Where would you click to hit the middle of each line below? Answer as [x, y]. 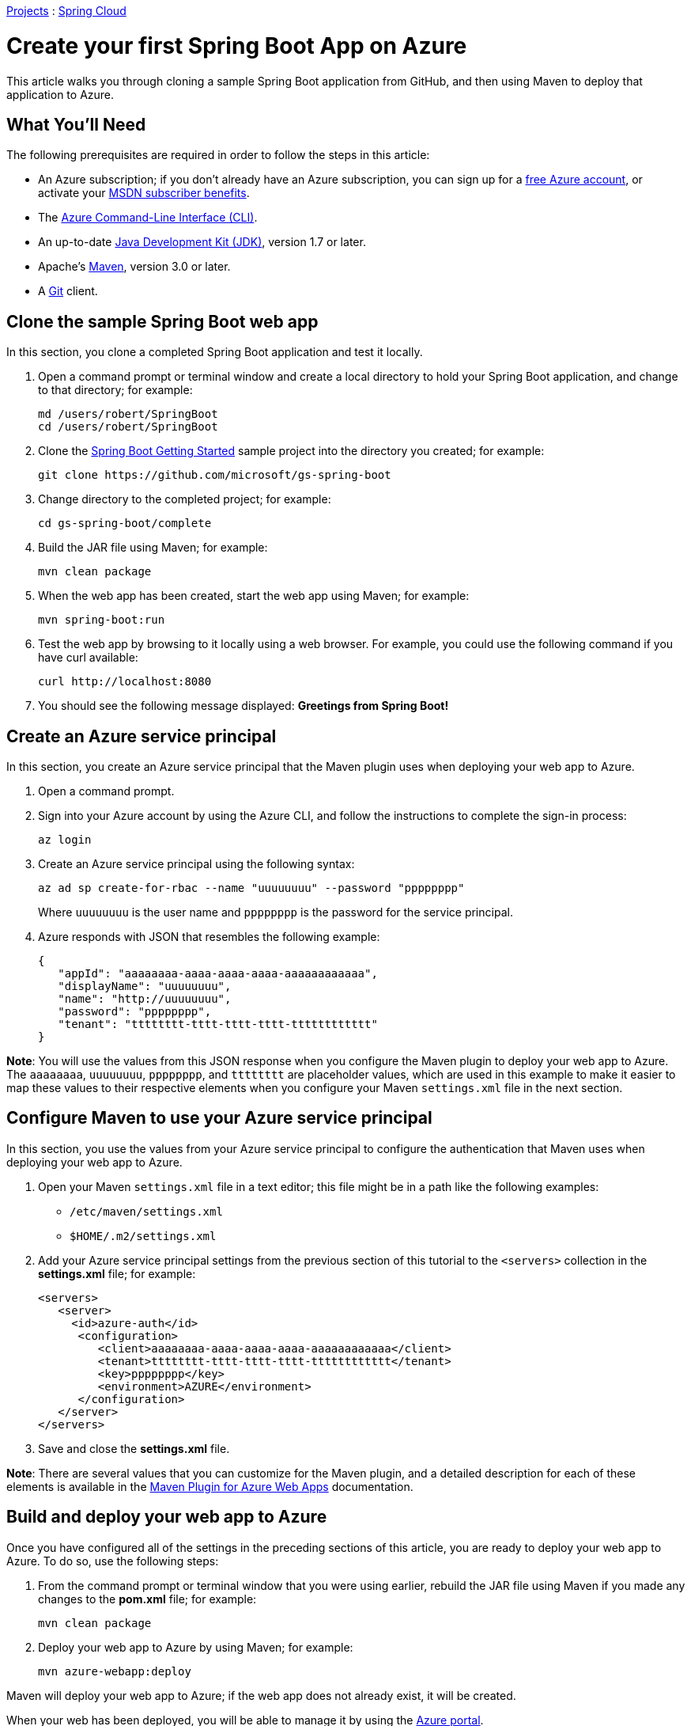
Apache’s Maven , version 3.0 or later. [134, 267]
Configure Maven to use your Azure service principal [219, 1118]
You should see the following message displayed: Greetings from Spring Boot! [244, 706]
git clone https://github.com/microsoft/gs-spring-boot [215, 475]
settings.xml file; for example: [117, 1273]
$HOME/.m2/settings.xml [143, 1236]
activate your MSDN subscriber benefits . [144, 193]
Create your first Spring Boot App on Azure [237, 46]
